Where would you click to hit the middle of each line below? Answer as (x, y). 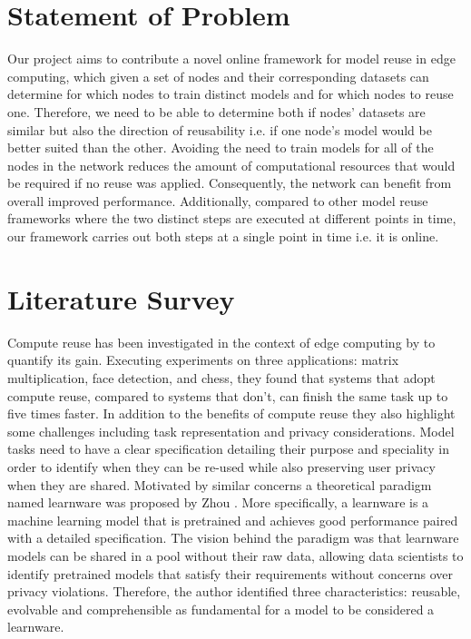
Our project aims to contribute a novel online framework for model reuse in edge (231, 59)
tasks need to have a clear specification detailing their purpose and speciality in (229, 449)
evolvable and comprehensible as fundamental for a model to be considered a (221, 609)
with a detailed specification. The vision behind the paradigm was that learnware (233, 538)
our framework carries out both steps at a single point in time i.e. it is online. (223, 236)
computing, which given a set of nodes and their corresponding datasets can (218, 76)
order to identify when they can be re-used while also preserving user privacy (221, 466)
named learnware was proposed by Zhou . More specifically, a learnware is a (218, 502)
